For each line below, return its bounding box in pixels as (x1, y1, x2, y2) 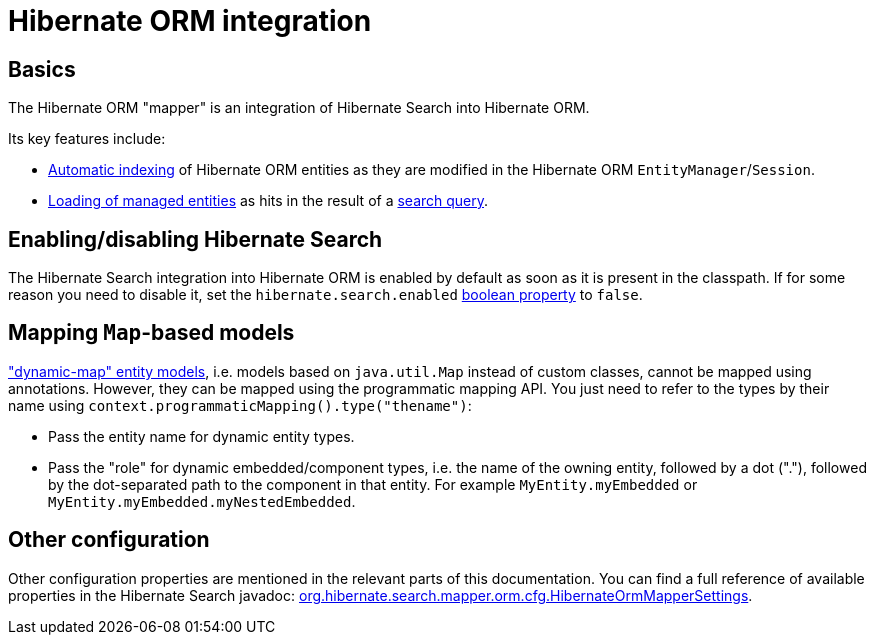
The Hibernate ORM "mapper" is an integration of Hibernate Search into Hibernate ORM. (8, 99, 590, 117)
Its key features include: (8, 130, 166, 148)
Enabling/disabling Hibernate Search (8, 226, 383, 252)
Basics (8, 56, 76, 82)
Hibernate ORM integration (8, 4, 372, 38)
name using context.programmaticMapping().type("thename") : (8, 396, 472, 414)
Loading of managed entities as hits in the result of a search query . (48, 192, 489, 210)
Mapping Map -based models (8, 320, 295, 346)
